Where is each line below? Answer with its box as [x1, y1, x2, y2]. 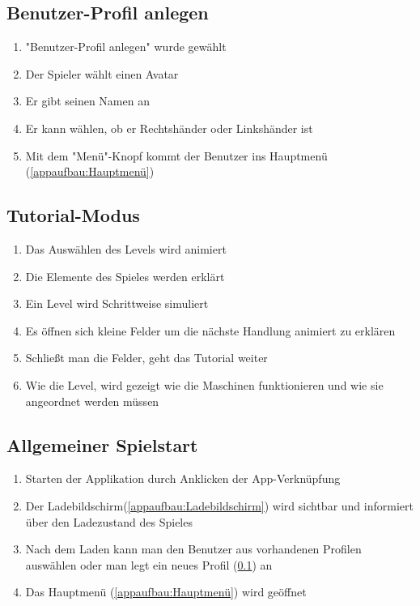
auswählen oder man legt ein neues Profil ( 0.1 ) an [25, 556, 273, 573]
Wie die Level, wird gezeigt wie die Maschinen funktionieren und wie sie [25, 376, 384, 393]
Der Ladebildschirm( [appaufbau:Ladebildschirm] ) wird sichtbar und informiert [25, 497, 414, 514]
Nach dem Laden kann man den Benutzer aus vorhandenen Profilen [25, 540, 362, 557]
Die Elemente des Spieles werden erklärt [25, 267, 225, 284]
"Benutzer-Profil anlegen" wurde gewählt [25, 38, 227, 55]
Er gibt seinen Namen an [25, 92, 150, 109]
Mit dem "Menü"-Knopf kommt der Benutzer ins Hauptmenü [25, 147, 328, 164]
